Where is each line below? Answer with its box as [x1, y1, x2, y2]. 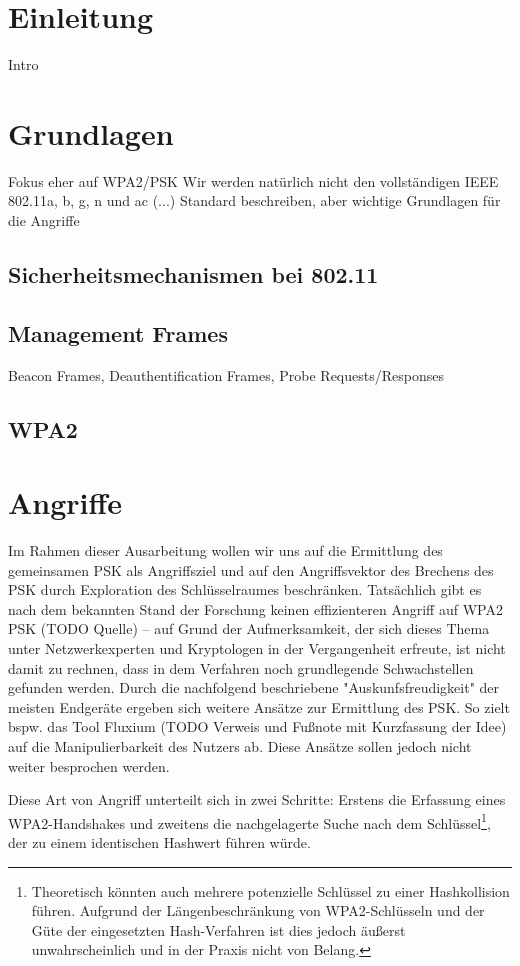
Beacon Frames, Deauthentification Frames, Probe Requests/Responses [8, 364, 444, 385]
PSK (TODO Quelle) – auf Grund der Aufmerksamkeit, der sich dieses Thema [8, 618, 490, 639]
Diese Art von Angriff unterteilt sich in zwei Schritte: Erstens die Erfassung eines [8, 789, 506, 810]
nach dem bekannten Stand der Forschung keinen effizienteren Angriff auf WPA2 [8, 598, 503, 619]
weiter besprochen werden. [8, 755, 170, 776]
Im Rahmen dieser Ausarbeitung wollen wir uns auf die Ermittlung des [8, 540, 443, 561]
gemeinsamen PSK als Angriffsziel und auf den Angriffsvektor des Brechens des [8, 559, 494, 580]
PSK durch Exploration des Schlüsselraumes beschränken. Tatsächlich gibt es [8, 579, 482, 600]
